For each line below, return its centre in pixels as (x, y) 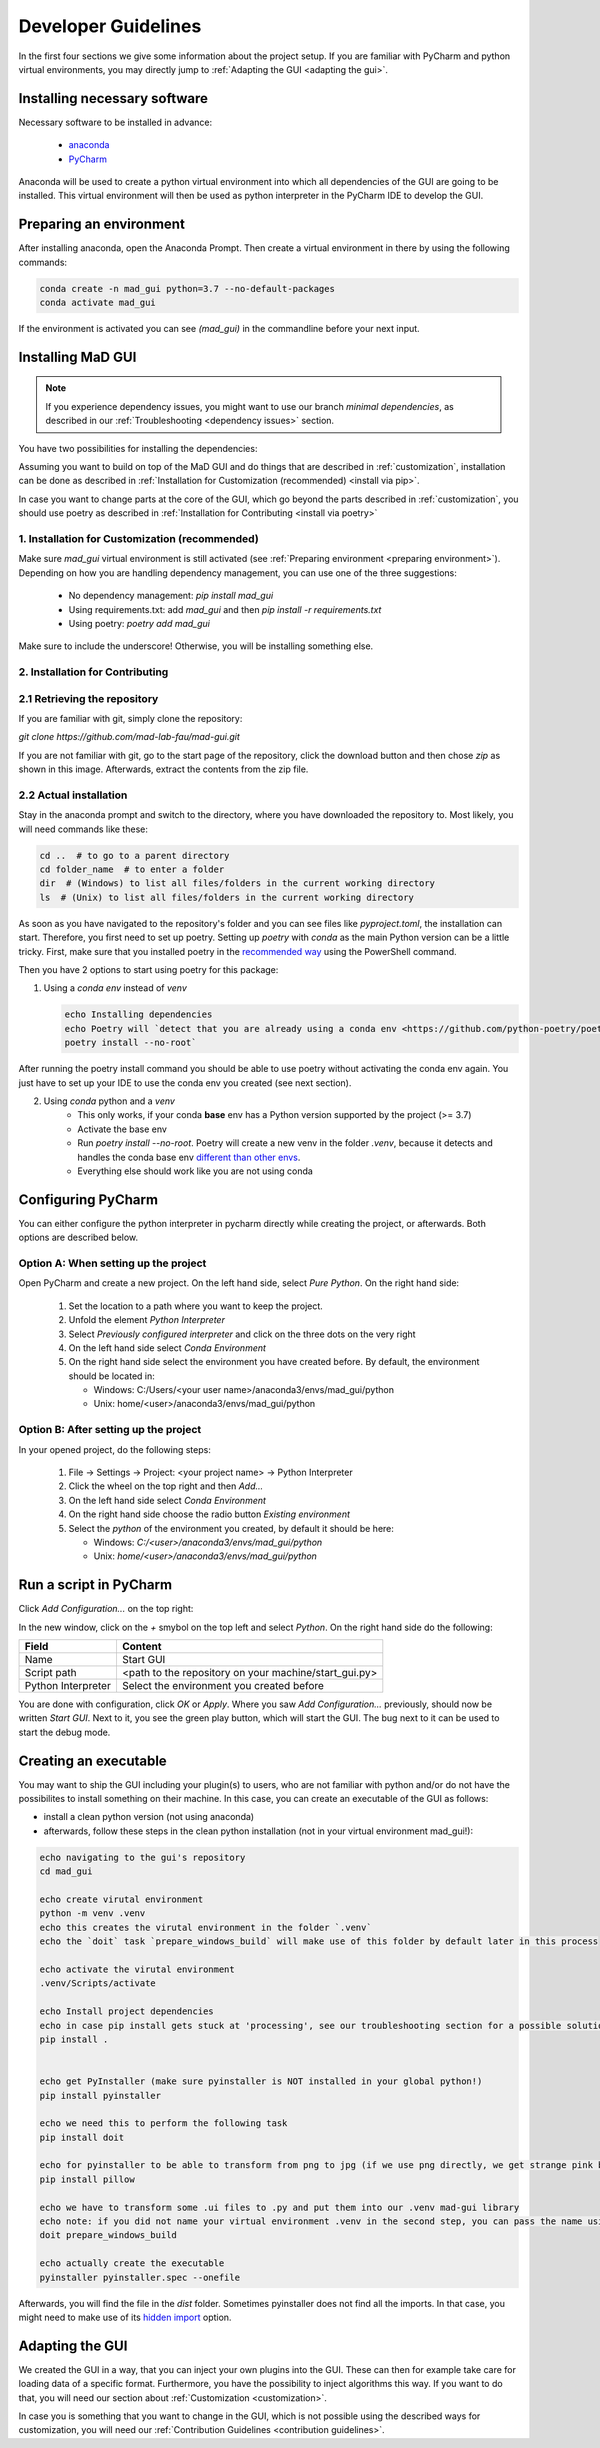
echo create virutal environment (121, 1899)
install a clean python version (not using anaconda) (149, 1817)
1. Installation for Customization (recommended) (138, 538)
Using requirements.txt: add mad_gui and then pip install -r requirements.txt (225, 609)
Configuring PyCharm (88, 1199)
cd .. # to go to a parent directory (134, 855)
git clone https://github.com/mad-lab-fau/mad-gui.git (129, 737)
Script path (50, 1673)
